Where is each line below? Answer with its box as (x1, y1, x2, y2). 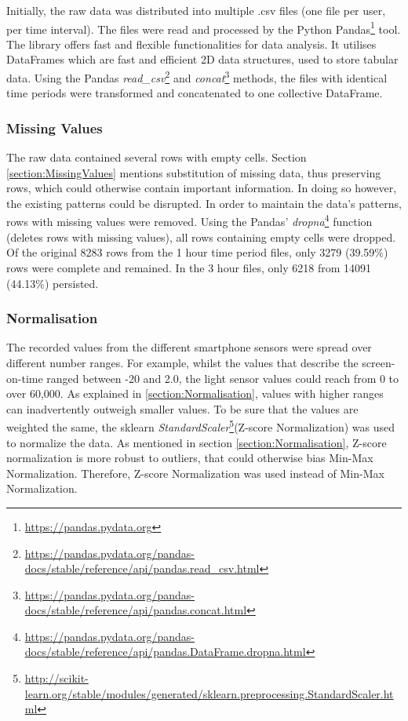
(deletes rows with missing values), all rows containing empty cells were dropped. (6, 228, 396, 245)
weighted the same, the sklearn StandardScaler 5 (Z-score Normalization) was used (6, 417, 395, 435)
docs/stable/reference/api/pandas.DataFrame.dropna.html (24, 643, 306, 660)
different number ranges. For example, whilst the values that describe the (6, 354, 359, 370)
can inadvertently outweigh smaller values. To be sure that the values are (6, 400, 359, 417)
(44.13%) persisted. (6, 275, 99, 291)
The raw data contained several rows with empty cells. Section (6, 149, 307, 166)
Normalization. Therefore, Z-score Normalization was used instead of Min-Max (6, 464, 384, 481)
